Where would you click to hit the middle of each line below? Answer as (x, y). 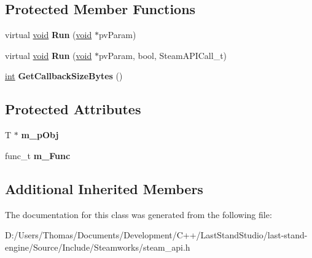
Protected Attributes (73, 109)
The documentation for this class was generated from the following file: (138, 214)
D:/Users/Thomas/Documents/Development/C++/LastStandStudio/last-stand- (156, 235)
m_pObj (40, 135)
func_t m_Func (38, 155)
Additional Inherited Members (104, 188)
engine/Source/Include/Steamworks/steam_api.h (98, 247)
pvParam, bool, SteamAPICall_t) (163, 55)
